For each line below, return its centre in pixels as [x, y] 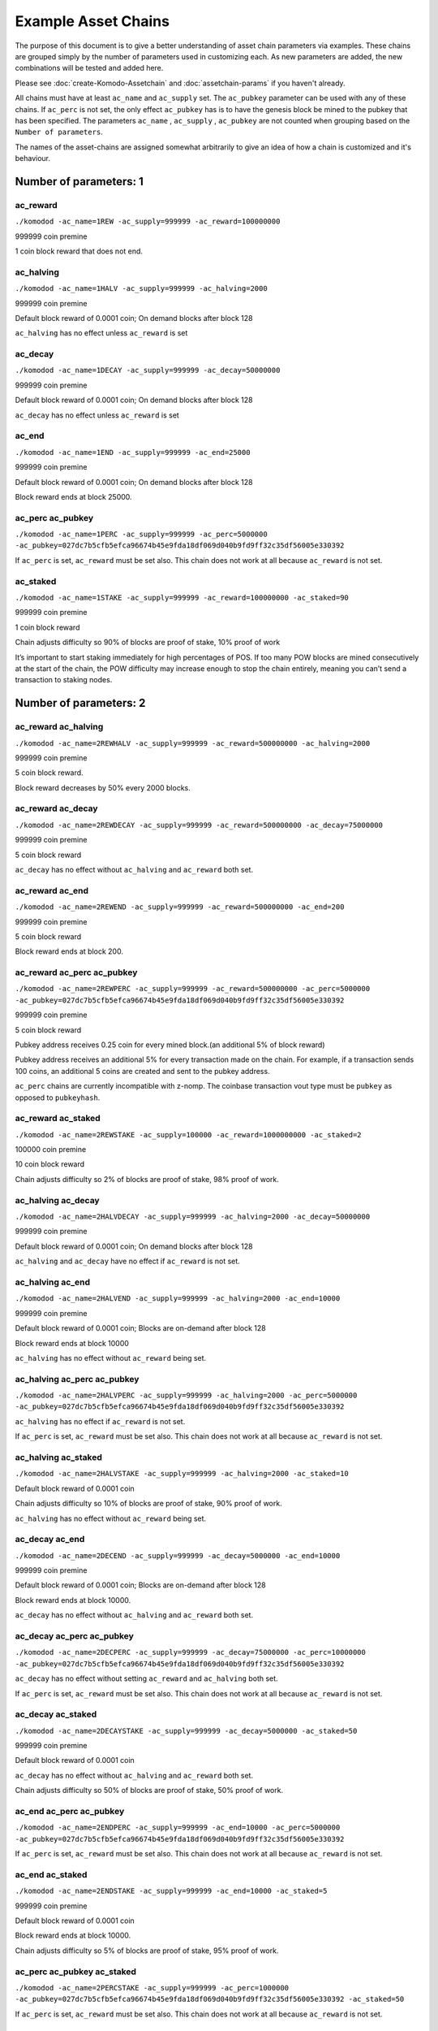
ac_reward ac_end [52, 890]
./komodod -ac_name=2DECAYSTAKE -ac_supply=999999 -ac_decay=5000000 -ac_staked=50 [186, 1731]
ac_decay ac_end [50, 1539]
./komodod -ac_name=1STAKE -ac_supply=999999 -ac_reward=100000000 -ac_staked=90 [182, 598]
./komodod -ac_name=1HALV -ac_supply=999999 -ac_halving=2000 [141, 289]
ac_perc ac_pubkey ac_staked [76, 1972]
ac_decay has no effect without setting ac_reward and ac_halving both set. [147, 1678]
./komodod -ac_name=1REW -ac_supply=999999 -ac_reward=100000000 [148, 222]
